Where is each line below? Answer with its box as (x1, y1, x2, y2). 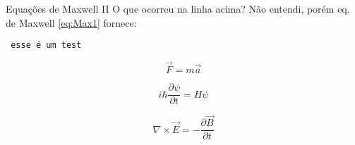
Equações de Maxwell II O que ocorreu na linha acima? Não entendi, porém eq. (6, 1, 350, 15)
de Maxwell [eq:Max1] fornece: (6, 15, 137, 30)
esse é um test (11, 40, 82, 51)
